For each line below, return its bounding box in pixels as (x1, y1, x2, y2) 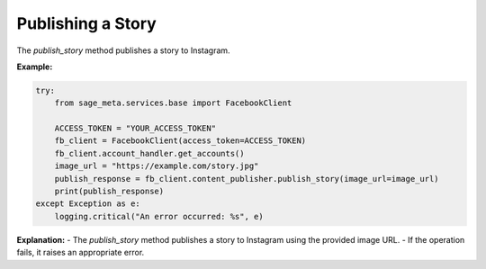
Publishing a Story (16, 13, 157, 33)
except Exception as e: (35, 199, 141, 209)
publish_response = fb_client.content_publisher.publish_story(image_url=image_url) (54, 174, 440, 184)
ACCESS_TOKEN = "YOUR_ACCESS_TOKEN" (54, 123, 216, 134)
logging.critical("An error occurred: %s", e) (54, 211, 265, 221)
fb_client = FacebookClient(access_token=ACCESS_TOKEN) (54, 136, 307, 146)
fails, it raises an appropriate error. (16, 247, 145, 258)
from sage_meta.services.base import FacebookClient (54, 98, 292, 108)
